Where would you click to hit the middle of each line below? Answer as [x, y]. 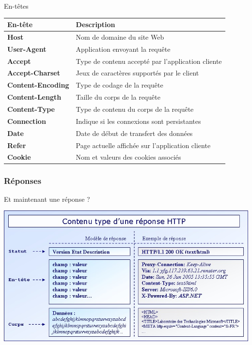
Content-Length [34, 97]
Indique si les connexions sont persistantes [138, 121]
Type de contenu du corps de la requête [135, 109]
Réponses [23, 181]
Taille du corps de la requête [118, 97]
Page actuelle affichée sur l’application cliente [143, 145]
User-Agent [27, 49]
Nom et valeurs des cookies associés [128, 157]
